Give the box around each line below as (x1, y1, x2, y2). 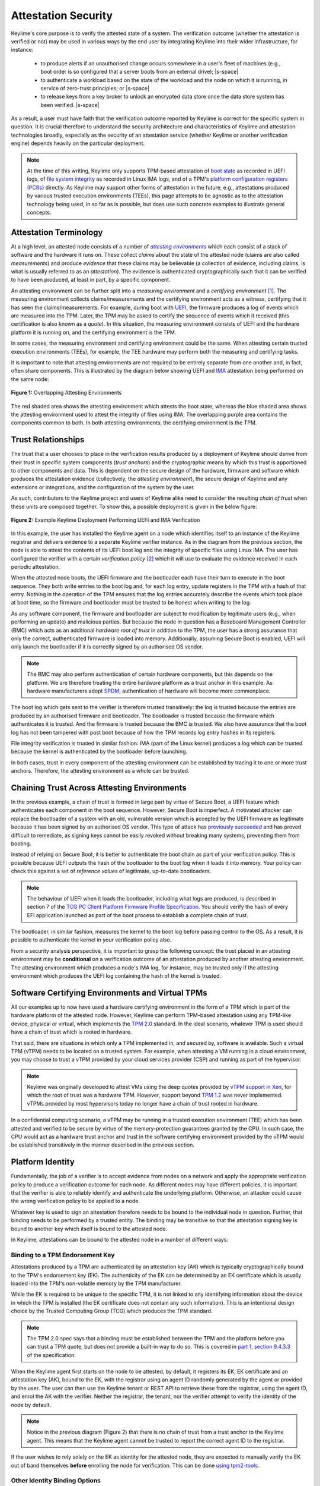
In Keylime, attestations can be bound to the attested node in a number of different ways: (11, 1236, 228, 1243)
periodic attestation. (11, 563, 60, 570)
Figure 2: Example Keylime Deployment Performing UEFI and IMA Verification (11, 516, 200, 523)
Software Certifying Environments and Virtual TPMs (11, 987, 207, 998)
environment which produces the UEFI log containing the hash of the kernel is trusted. (11, 972, 222, 980)
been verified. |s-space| (40, 101, 100, 108)
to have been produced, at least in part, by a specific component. (11, 276, 171, 284)
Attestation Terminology (11, 227, 103, 237)
